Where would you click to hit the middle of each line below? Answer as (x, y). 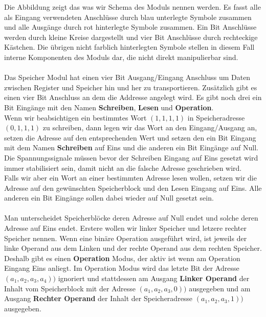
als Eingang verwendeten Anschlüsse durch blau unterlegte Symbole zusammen (128, 17)
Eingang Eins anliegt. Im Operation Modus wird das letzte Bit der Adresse (122, 268)
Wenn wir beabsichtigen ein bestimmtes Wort (75, 117)
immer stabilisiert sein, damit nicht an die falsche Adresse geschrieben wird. (123, 167)
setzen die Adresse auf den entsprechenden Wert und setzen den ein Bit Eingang (130, 137)
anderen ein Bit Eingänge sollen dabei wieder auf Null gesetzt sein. (109, 198)
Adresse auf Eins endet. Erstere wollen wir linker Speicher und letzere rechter (125, 228)
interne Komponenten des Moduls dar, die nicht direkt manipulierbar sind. (121, 57)
